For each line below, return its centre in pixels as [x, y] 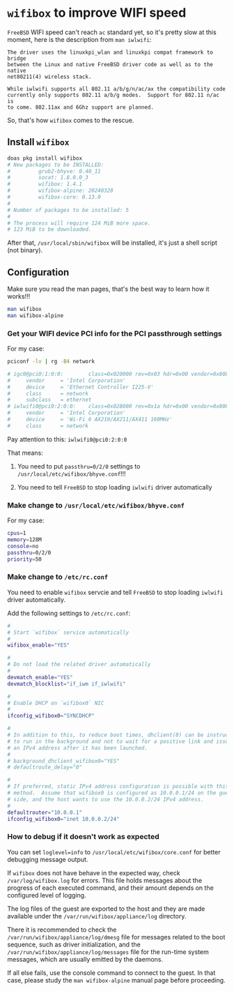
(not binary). [25, 250]
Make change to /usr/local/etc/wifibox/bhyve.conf [96, 505]
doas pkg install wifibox [45, 158]
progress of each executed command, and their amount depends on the [110, 888]
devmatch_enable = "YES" [40, 677]
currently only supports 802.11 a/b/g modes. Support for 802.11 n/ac [113, 95]
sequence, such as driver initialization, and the [74, 944]
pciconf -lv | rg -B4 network [51, 362]
